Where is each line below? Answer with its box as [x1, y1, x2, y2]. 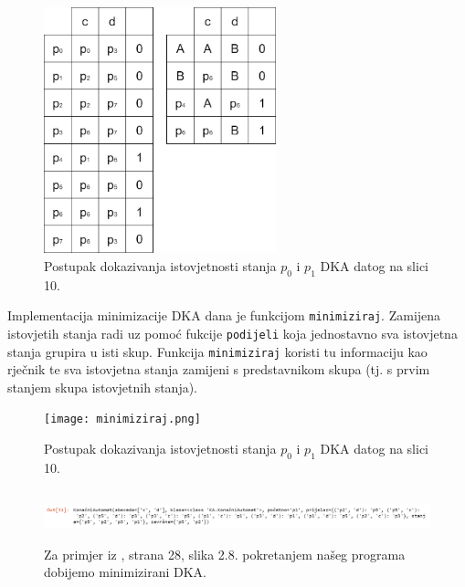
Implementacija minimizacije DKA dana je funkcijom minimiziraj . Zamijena [7, 306, 441, 325]
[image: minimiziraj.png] [44, 413, 201, 426]
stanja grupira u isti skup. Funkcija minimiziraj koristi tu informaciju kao [7, 341, 428, 361]
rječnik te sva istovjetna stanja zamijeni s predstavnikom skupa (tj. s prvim [7, 360, 430, 379]
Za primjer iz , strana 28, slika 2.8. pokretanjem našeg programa [44, 544, 406, 563]
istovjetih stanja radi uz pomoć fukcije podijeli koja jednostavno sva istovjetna [7, 323, 458, 342]
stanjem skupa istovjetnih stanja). [7, 377, 197, 396]
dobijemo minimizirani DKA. [44, 562, 206, 582]
